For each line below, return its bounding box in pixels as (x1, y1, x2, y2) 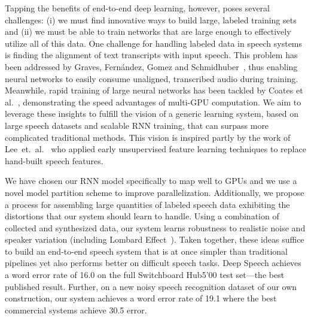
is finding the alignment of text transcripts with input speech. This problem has (5, 49, 298, 61)
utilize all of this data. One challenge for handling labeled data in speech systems (5, 37, 303, 49)
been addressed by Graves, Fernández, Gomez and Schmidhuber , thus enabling (5, 60, 298, 73)
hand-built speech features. (5, 154, 103, 167)
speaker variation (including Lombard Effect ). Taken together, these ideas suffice (5, 233, 304, 246)
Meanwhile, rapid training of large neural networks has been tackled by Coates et (5, 84, 303, 96)
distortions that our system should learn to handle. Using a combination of (5, 210, 279, 222)
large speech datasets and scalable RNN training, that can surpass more (5, 119, 269, 131)
